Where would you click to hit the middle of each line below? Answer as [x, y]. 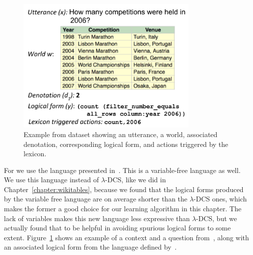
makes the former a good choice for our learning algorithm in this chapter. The [123, 209]
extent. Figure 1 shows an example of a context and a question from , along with [126, 237]
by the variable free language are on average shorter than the [96, 199]
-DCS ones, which [220, 199]
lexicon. [35, 154]
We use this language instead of [51, 180]
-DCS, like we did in [136, 180]
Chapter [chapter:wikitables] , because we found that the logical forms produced [124, 189]
